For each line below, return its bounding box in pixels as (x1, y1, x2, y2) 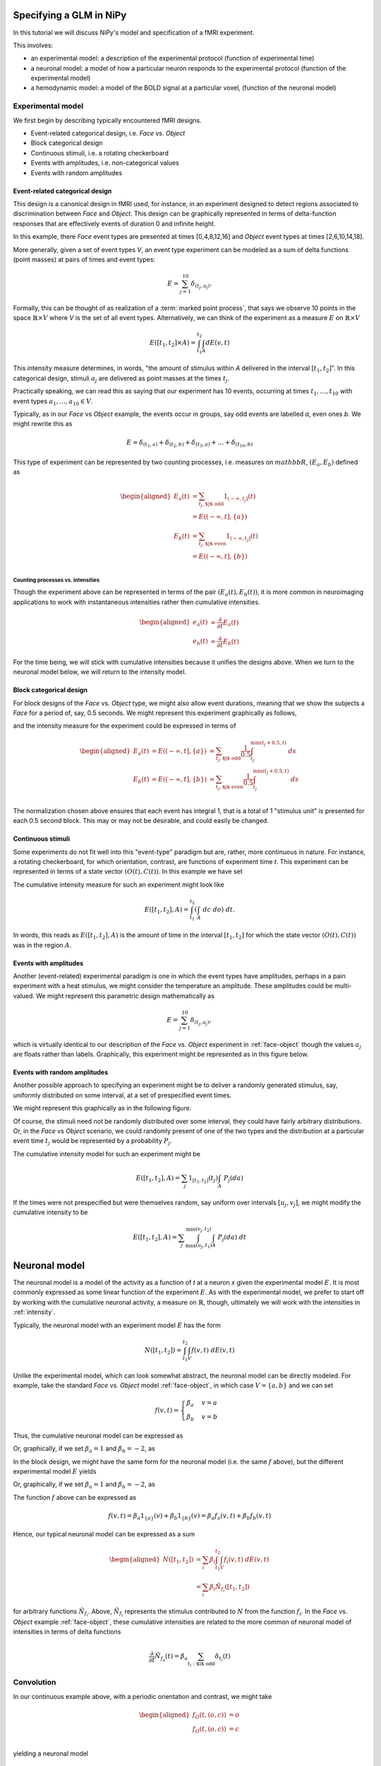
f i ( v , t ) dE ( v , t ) (223, 1555, 270, 1565)
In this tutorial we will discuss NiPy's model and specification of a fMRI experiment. (13, 28, 255, 37)
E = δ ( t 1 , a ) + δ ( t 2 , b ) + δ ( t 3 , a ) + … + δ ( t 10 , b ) (126, 438, 253, 449)
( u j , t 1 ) (195, 1242, 212, 1250)
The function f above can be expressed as (13, 1493, 137, 1501)
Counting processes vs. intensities (13, 576, 100, 583)
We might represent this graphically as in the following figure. (13, 1104, 192, 1113)
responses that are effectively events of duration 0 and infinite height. (13, 219, 216, 227)
